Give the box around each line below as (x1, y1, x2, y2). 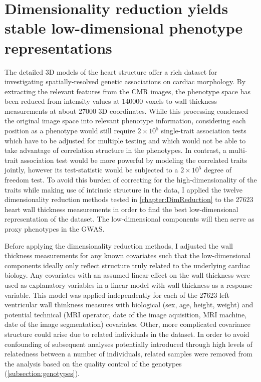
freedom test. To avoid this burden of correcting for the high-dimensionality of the (5, 174, 257, 185)
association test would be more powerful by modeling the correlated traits (20, 154, 247, 165)
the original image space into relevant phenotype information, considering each (5, 115, 246, 126)
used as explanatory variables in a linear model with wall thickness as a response (5, 279, 252, 290)
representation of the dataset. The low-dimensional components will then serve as (5, 214, 254, 224)
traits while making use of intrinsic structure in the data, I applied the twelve (5, 184, 242, 195)
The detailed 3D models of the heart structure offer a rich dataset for (5, 66, 217, 77)
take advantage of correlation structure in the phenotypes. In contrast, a (5, 145, 226, 155)
